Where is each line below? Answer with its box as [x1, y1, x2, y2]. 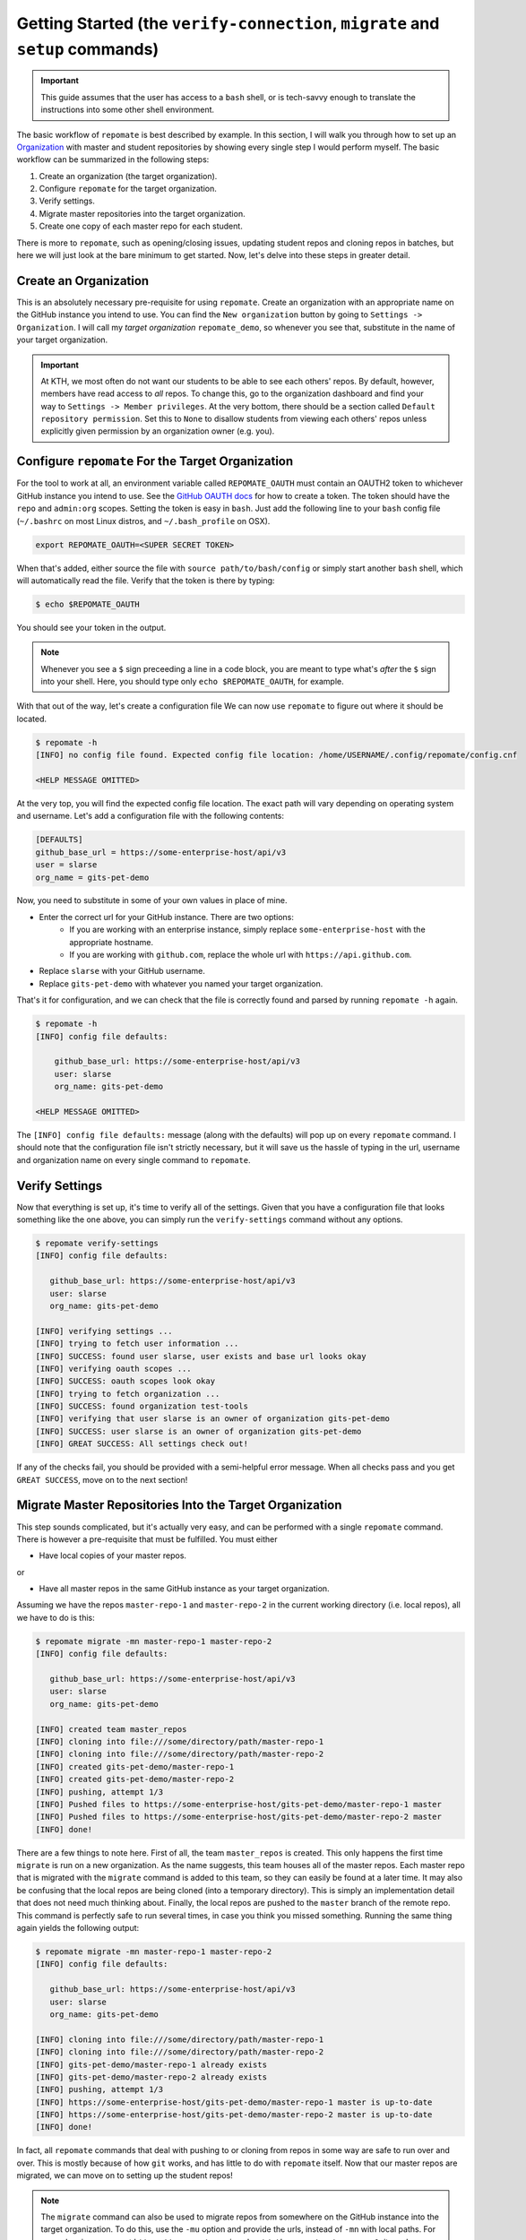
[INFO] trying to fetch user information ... [35, 1339, 239, 1348]
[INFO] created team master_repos [35, 1724, 187, 1734]
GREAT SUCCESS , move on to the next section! [16, 1474, 188, 1485]
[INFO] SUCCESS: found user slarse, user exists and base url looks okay [35, 1351, 366, 1361]
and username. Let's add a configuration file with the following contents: [16, 811, 285, 822]
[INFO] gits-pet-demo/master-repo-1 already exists [35, 2059, 268, 2070]
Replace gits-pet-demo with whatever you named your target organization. [39, 978, 323, 989]
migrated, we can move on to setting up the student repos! [16, 2170, 233, 2181]
